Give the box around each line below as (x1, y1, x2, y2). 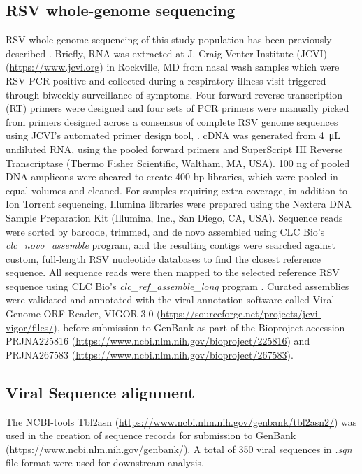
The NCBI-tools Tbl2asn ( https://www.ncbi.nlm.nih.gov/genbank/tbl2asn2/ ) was (6, 414, 357, 429)
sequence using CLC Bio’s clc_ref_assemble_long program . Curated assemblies (6, 278, 349, 293)
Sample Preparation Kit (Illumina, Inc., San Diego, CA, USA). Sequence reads (6, 210, 343, 224)
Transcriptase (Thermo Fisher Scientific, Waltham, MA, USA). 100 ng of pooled (6, 155, 350, 170)
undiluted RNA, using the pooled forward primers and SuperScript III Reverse (6, 141, 343, 156)
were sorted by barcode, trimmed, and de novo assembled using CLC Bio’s (6, 224, 325, 238)
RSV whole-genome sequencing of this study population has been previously (6, 32, 332, 47)
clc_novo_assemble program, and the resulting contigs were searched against (6, 238, 336, 252)
